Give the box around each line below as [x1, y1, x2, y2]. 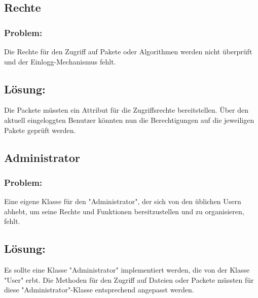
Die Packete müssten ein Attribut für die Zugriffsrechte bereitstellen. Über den [4, 105, 248, 115]
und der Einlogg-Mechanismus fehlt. [4, 56, 116, 67]
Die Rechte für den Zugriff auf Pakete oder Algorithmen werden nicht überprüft [4, 46, 252, 56]
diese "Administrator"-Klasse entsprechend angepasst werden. [4, 284, 194, 295]
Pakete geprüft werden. [4, 124, 76, 135]
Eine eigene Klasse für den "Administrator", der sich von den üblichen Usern [4, 196, 241, 207]
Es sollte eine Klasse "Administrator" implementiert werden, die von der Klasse [4, 264, 250, 275]
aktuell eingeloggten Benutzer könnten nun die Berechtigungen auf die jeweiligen [4, 114, 254, 125]
